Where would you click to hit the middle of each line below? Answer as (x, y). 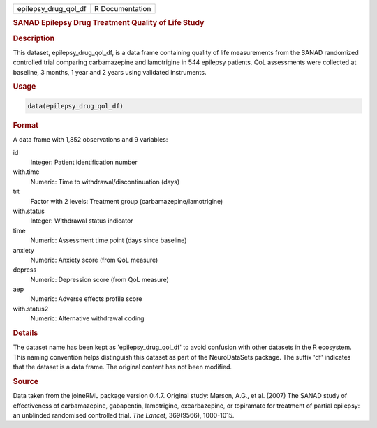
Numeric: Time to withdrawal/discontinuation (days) (105, 182)
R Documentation (123, 9)
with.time (26, 172)
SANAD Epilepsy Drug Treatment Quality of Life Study (109, 23)
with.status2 (31, 309)
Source (26, 381)
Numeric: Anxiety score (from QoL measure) (94, 260)
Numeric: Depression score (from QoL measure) (99, 279)
